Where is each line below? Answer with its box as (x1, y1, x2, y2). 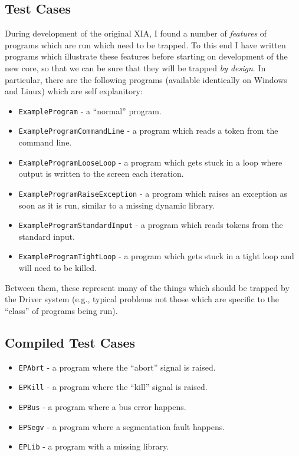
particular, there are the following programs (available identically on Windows (5, 73, 287, 85)
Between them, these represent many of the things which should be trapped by (5, 281, 290, 293)
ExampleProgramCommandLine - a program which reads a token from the (18, 124, 278, 137)
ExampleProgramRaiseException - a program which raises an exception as (18, 187, 287, 199)
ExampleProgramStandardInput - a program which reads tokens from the (18, 219, 283, 231)
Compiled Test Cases (5, 333, 136, 351)
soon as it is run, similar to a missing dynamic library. (18, 199, 215, 211)
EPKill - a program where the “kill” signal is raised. (18, 381, 208, 393)
